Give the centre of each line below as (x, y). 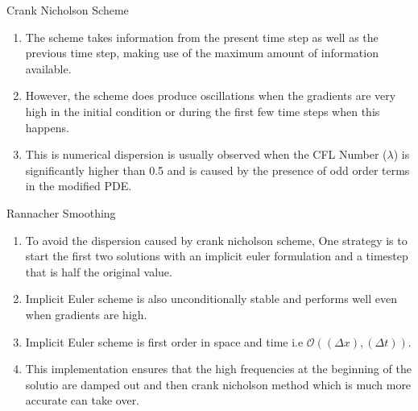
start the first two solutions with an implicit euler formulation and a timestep (217, 256)
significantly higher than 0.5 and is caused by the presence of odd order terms (217, 170)
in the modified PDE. (79, 186)
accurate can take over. (83, 400)
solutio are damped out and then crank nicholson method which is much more (218, 384)
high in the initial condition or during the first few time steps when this (203, 111)
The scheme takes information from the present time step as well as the (202, 37)
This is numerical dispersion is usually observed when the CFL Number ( (206, 154)
